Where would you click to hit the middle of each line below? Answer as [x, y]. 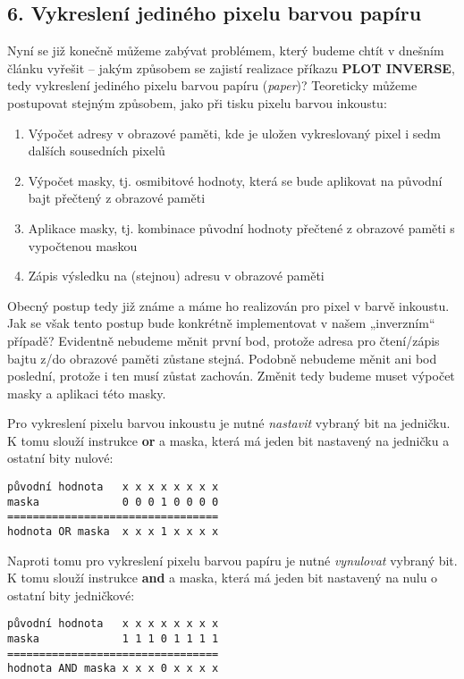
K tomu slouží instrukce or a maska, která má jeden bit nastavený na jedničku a [228, 440]
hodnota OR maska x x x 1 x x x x [113, 532]
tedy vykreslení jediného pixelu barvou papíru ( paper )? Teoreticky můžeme [212, 85]
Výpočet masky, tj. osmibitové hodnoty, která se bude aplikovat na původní [235, 180]
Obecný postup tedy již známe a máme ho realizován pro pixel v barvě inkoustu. [228, 305]
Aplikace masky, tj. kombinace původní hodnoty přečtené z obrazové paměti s [241, 227]
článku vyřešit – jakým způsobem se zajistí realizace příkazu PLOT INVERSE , [231, 67]
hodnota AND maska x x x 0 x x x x [113, 669]
